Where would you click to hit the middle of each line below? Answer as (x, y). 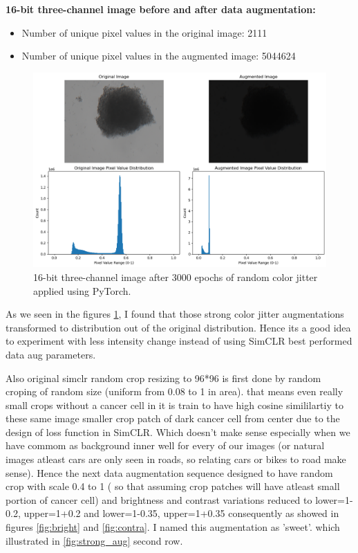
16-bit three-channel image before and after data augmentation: (161, 9)
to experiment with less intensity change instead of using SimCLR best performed (179, 341)
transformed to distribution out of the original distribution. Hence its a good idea (178, 327)
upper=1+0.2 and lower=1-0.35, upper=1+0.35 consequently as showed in (181, 513)
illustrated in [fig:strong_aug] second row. (94, 540)
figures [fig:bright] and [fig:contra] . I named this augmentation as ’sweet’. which (173, 527)
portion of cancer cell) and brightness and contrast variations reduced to (159, 499)
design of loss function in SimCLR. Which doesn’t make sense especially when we (178, 432)
